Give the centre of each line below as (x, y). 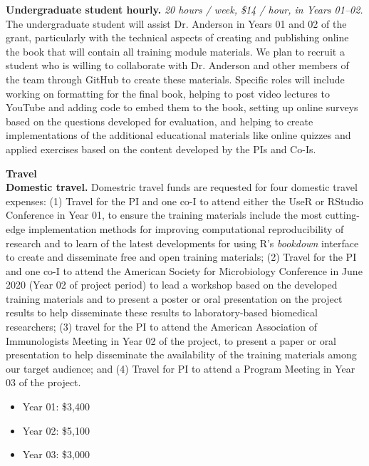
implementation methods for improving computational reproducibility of (186, 228)
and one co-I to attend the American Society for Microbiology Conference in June (184, 270)
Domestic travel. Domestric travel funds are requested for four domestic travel (182, 187)
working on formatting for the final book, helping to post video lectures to (168, 93)
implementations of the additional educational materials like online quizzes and (178, 135)
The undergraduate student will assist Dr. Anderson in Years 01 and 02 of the (176, 23)
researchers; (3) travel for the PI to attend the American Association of (162, 327)
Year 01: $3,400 (56, 407)
